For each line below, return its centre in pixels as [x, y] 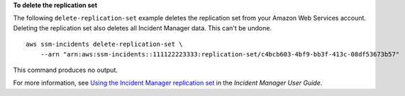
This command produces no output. [66, 70]
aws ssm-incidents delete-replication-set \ [105, 44]
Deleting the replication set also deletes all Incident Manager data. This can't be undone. [143, 28]
